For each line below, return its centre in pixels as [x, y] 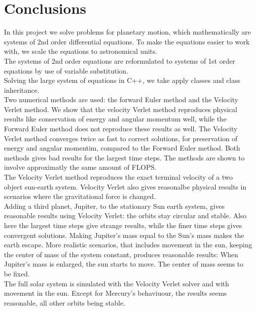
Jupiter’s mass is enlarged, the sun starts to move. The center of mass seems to [124, 264]
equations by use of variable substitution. [66, 70]
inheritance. [22, 90]
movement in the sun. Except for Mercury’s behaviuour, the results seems [115, 293]
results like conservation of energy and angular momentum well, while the [115, 119]
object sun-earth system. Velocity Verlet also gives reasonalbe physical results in [125, 186]
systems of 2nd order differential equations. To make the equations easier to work [127, 41]
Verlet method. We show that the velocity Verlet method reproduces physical [121, 109]
